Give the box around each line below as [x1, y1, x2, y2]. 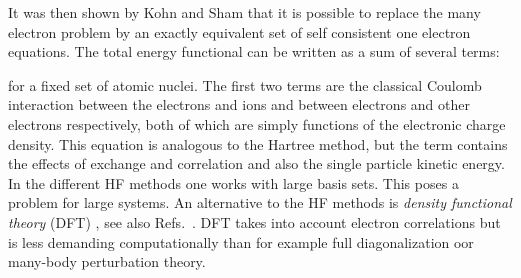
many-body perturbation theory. [8, 251, 206, 272]
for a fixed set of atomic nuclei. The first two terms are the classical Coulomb [8, 74, 482, 95]
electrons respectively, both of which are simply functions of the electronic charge [8, 113, 506, 134]
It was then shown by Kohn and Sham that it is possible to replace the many [8, 2, 481, 22]
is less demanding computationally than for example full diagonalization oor [8, 231, 474, 252]
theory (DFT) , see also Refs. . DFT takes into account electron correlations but [8, 211, 501, 232]
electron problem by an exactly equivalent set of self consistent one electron [8, 21, 471, 42]
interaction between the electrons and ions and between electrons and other [8, 94, 470, 115]
